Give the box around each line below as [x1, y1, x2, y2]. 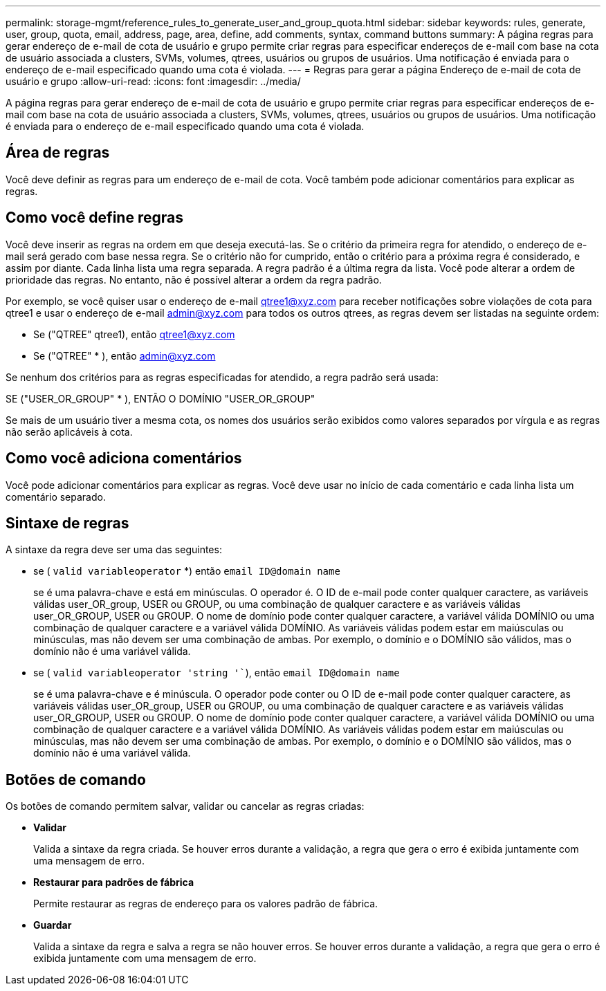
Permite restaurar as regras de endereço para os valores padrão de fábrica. [33, 898, 378, 910]
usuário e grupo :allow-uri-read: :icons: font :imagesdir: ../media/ [6, 75, 301, 87]
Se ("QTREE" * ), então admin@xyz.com [33, 349, 216, 362]
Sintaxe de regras [6, 514, 129, 532]
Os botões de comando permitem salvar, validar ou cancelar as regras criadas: [6, 800, 365, 813]
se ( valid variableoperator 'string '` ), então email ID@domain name [33, 667, 400, 679]
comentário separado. [6, 490, 106, 503]
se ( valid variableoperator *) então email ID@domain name [33, 565, 340, 577]
